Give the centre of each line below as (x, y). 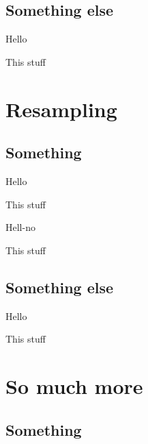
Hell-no (20, 227)
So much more (74, 385)
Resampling (61, 109)
